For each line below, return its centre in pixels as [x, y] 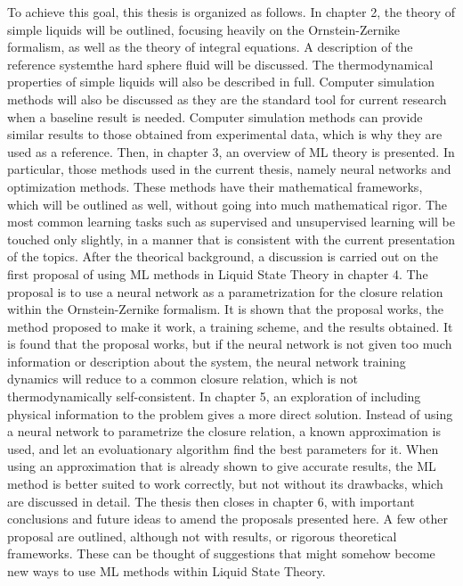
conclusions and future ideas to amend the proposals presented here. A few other [227, 519]
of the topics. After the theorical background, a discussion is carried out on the [223, 256]
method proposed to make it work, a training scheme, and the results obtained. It [230, 326]
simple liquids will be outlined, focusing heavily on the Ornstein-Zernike [204, 29]
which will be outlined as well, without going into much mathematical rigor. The [227, 204]
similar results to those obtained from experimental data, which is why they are [225, 134]
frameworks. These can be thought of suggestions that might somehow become [221, 553]
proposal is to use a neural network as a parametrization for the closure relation [225, 291]
